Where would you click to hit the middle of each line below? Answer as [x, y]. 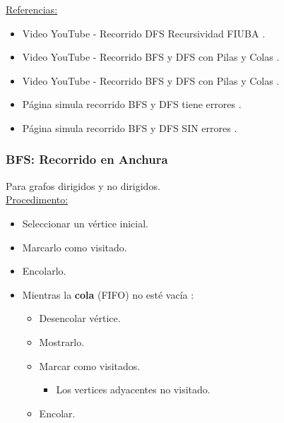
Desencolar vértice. [80, 318]
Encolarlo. [44, 271]
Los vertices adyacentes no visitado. [133, 389]
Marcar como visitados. [90, 365]
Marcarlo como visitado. [75, 247]
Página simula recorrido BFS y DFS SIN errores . [130, 127]
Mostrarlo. [62, 341]
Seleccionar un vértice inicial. [85, 223]
